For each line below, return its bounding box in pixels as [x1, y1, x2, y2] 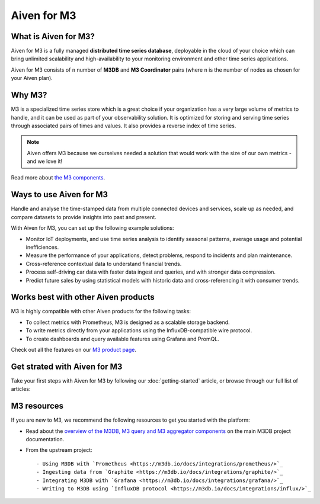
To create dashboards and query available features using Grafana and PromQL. [25, 335, 219, 342]
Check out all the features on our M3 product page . [11, 346, 136, 353]
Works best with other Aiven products [11, 292, 155, 302]
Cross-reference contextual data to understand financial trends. [25, 260, 182, 267]
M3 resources [11, 401, 64, 411]
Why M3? [11, 90, 47, 100]
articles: [11, 386, 31, 393]
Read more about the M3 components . [11, 174, 105, 181]
